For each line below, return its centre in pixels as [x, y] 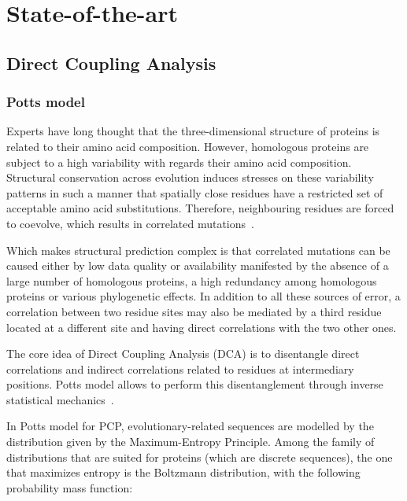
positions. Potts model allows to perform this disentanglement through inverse [195, 384]
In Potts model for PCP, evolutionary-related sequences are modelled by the [190, 426]
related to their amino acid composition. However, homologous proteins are [188, 146]
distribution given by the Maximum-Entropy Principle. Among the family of [191, 442]
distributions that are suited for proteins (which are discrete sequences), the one [200, 457]
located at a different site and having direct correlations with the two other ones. [202, 327]
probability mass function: [70, 487]
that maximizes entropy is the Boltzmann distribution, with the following [183, 472]
